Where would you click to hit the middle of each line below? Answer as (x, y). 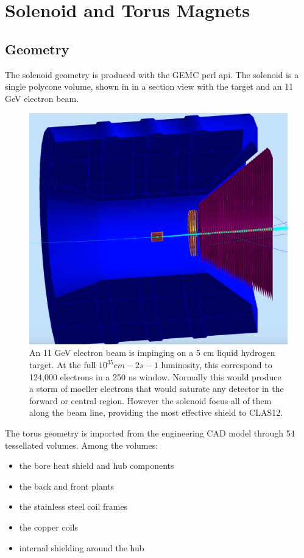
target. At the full (63, 364)
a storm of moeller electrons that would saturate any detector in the (157, 389)
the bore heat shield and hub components (97, 466)
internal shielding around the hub (82, 547)
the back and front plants (67, 486)
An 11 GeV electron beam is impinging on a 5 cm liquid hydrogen (152, 353)
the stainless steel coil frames (73, 506)
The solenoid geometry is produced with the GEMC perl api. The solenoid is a (152, 74)
